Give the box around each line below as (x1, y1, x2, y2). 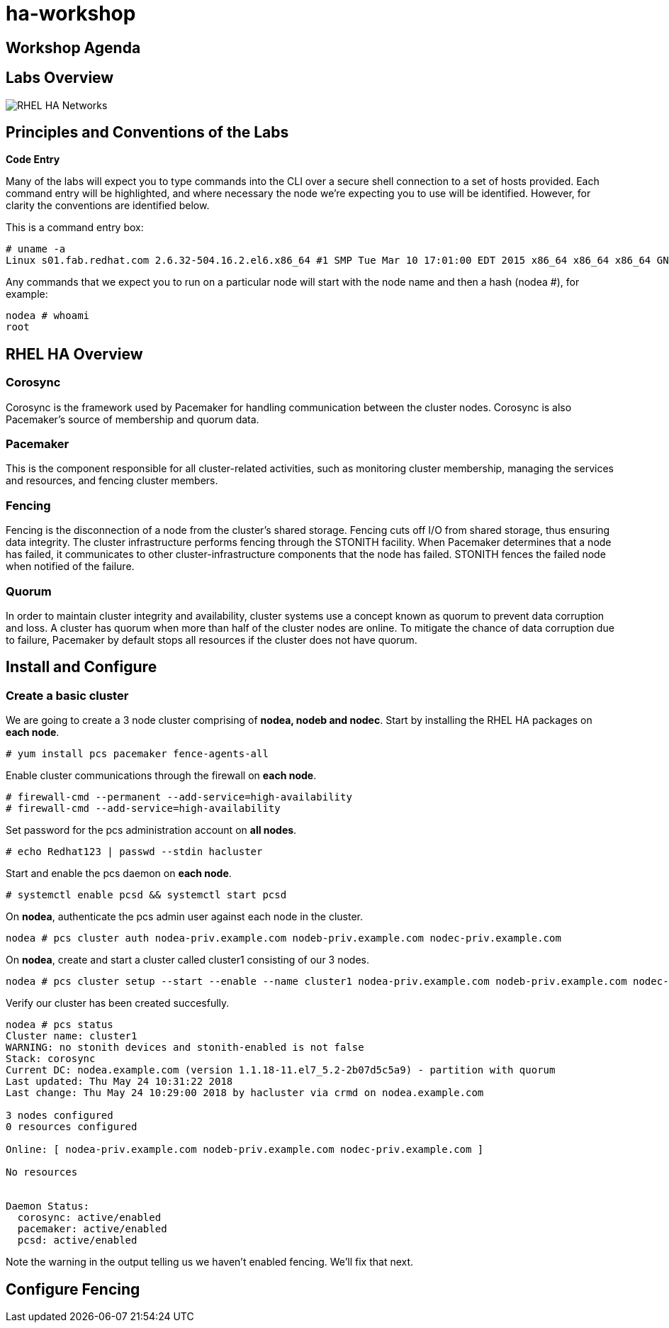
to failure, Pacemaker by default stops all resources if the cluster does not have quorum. (6, 633, 417, 646)
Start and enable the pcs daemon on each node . (6, 867, 232, 880)
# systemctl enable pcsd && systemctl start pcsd (6, 889, 287, 901)
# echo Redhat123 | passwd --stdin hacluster (6, 846, 263, 858)
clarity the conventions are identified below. (6, 199, 210, 212)
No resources (6, 1166, 78, 1178)
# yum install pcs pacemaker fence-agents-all (6, 748, 269, 760)
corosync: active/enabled (17, 1212, 162, 1224)
